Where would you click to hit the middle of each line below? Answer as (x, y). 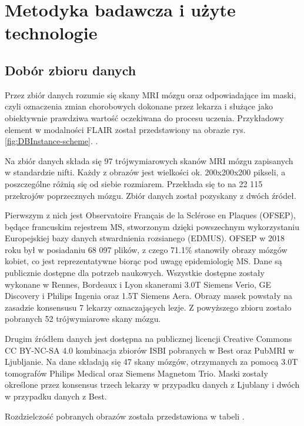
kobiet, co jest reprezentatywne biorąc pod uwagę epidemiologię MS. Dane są (143, 261)
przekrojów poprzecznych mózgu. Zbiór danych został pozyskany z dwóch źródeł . (151, 195)
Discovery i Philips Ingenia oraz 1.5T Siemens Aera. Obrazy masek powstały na (148, 296)
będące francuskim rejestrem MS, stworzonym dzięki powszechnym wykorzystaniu (152, 226)
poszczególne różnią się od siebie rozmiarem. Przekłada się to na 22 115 (134, 183)
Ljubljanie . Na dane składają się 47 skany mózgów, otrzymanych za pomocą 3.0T (151, 362)
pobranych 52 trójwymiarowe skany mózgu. (83, 319)
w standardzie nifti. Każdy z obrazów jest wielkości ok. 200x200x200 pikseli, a (145, 172)
